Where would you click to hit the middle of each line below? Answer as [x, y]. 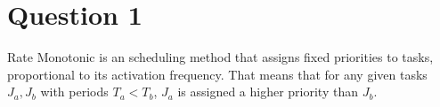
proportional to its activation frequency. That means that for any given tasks [217, 74]
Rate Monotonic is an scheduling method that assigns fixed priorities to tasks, [220, 57]
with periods [74, 92]
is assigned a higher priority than [268, 92]
